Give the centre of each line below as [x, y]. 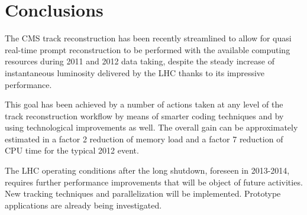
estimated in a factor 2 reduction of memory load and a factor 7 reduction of [144, 139]
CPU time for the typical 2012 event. [72, 150]
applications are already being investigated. [83, 205]
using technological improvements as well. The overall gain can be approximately [151, 127]
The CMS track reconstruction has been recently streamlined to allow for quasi [148, 38]
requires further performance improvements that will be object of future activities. [154, 182]
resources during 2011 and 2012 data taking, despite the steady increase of [140, 61]
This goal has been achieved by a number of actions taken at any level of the [144, 104]
